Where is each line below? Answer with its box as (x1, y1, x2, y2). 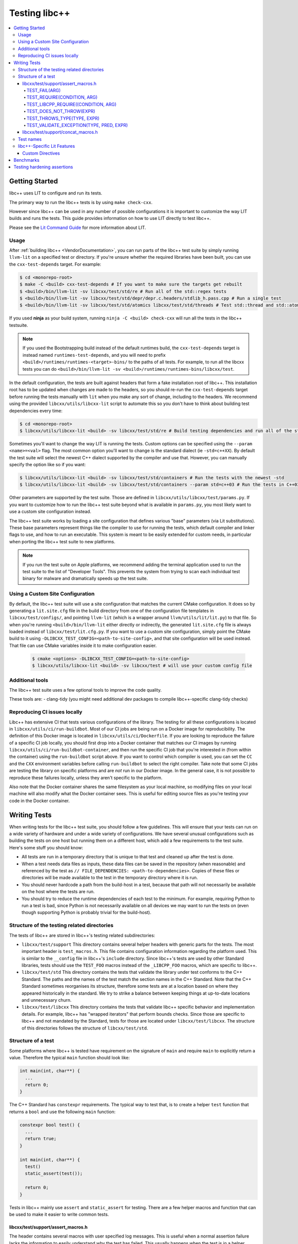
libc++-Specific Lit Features (18, 143, 75, 149)
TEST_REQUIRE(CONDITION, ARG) (26, 95, 98, 101)
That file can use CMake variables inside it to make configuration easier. (9, 642, 157, 648)
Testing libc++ (9, 7, 71, 18)
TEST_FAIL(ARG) (26, 88, 61, 94)
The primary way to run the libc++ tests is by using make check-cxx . (9, 199, 152, 205)
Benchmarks (13, 157, 40, 163)
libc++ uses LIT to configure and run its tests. (9, 190, 103, 196)
